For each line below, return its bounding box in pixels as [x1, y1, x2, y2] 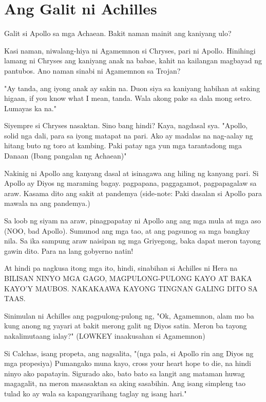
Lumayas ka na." [4, 102, 56, 113]
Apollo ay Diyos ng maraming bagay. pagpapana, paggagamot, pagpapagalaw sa [4, 178, 257, 188]
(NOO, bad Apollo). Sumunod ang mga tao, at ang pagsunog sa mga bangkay [4, 225, 250, 236]
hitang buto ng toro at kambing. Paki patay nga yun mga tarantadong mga [4, 140, 242, 151]
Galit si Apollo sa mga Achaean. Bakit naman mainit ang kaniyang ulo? [4, 28, 232, 39]
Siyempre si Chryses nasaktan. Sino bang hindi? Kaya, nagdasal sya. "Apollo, [4, 120, 248, 131]
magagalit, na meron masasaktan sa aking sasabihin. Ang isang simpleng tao [4, 378, 245, 389]
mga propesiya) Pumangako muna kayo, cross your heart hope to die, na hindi [4, 358, 251, 369]
